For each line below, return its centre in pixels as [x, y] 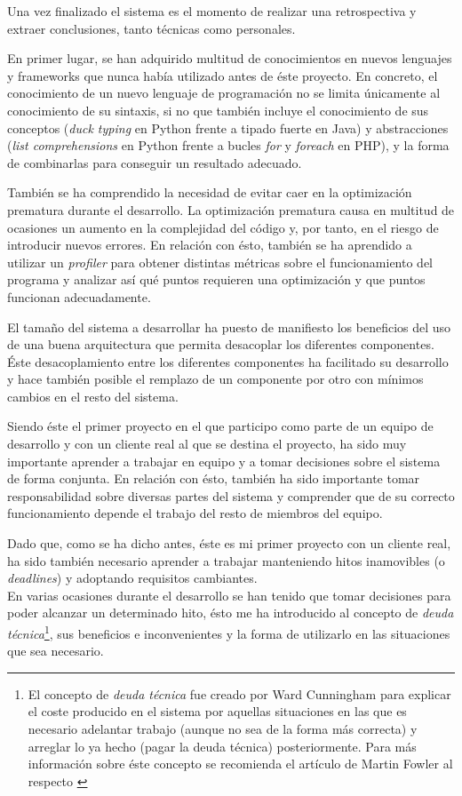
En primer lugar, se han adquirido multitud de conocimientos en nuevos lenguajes [230, 58]
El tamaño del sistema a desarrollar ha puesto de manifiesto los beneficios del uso [229, 326]
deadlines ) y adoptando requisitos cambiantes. [132, 578]
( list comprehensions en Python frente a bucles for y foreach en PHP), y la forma [228, 145]
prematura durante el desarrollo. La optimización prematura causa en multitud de [231, 209]
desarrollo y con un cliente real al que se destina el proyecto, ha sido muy [207, 444]
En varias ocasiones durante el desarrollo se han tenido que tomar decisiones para [229, 595]
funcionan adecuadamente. [79, 296]
